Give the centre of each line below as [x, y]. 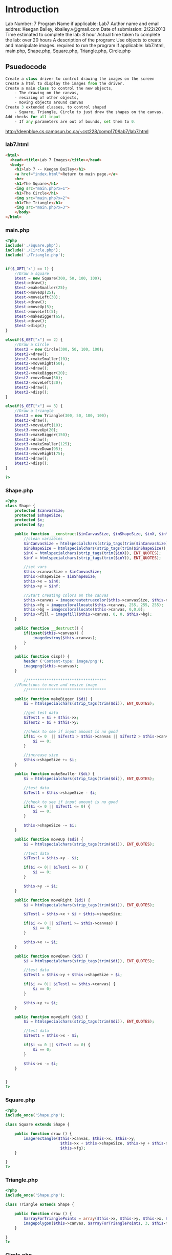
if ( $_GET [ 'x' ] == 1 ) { [29, 269]
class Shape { [20, 506]
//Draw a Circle [32, 344]
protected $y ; [29, 525]
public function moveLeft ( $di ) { [51, 1017]
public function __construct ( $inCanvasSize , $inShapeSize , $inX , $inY [91, 534]
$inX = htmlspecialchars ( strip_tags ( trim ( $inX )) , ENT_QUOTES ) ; [92, 553]
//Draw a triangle [34, 411]
